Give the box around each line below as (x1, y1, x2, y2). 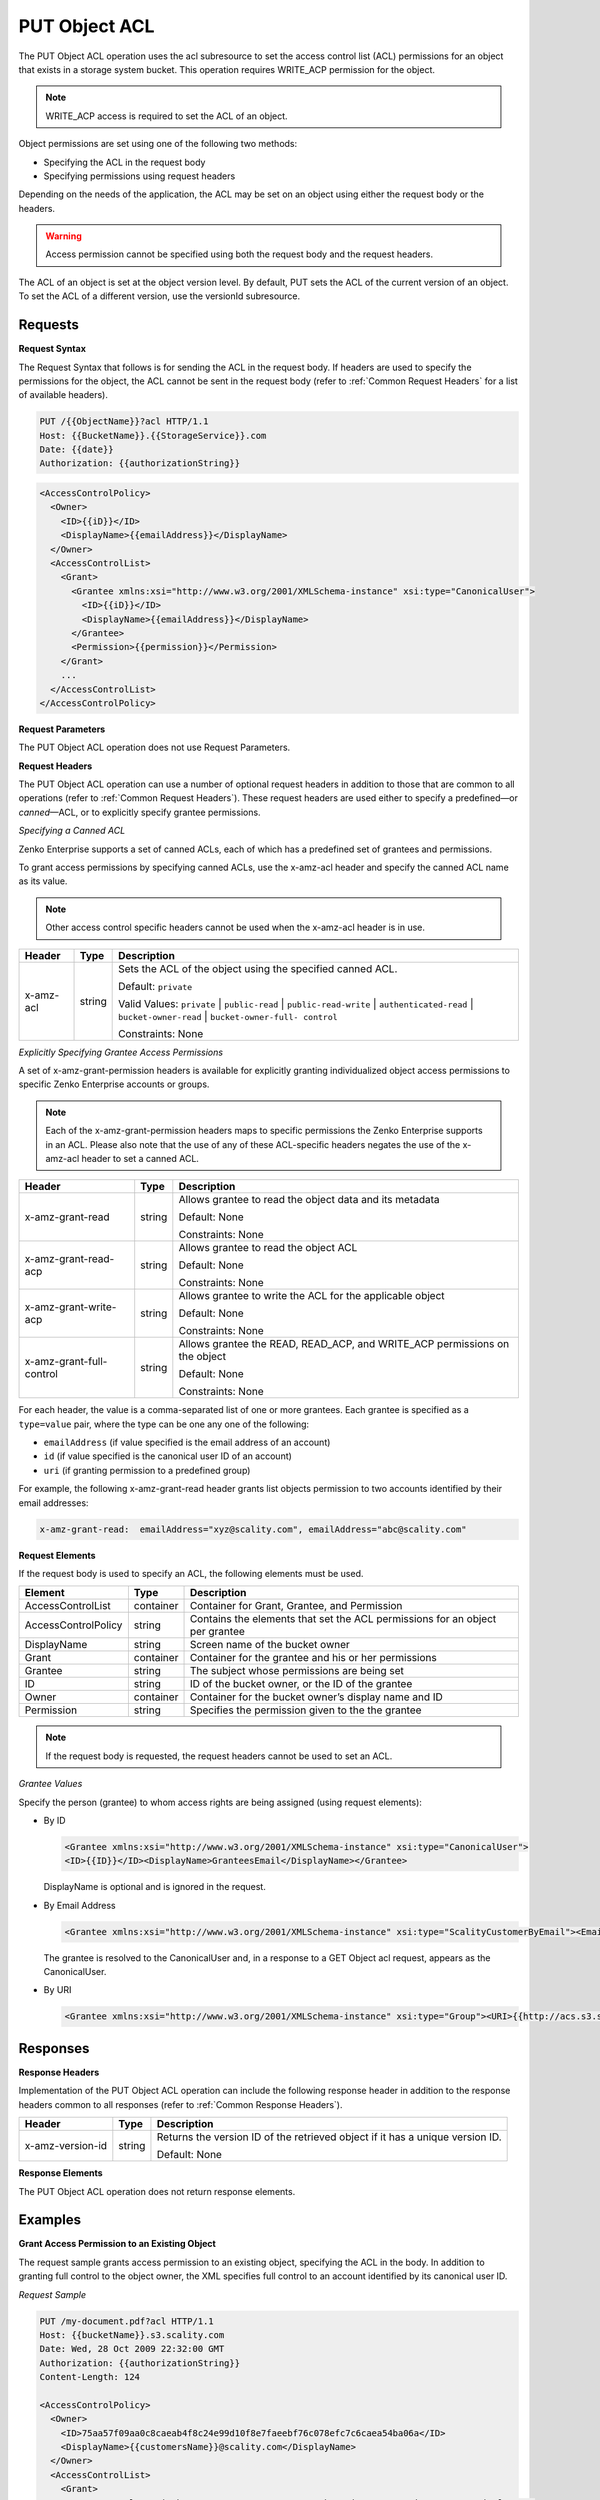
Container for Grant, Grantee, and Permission (189, 1599, 403, 1613)
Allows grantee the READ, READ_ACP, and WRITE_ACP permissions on (178, 1337, 510, 1351)
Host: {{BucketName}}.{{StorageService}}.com (39, 430, 267, 441)
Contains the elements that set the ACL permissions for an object (189, 1612, 497, 1626)
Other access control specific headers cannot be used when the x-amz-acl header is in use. (45, 921, 425, 934)
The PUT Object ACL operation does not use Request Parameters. (18, 741, 291, 754)
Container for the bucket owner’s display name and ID (189, 1690, 444, 1704)
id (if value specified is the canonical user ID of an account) (43, 1450, 292, 1462)
